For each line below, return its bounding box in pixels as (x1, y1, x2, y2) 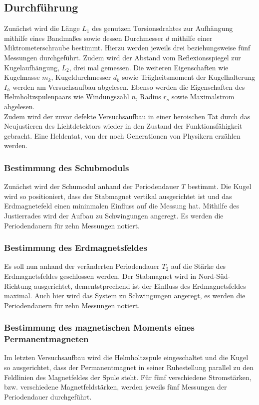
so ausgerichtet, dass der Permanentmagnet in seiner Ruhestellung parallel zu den (4, 362, 254, 373)
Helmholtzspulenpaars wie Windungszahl (4, 91, 129, 102)
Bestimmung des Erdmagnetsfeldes (4, 241, 147, 254)
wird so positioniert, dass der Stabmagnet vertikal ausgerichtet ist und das (4, 191, 232, 201)
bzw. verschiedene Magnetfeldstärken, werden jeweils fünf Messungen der (4, 382, 227, 392)
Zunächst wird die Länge (4, 23, 80, 33)
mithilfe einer (172, 32, 213, 43)
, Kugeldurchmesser (51, 72, 111, 82)
